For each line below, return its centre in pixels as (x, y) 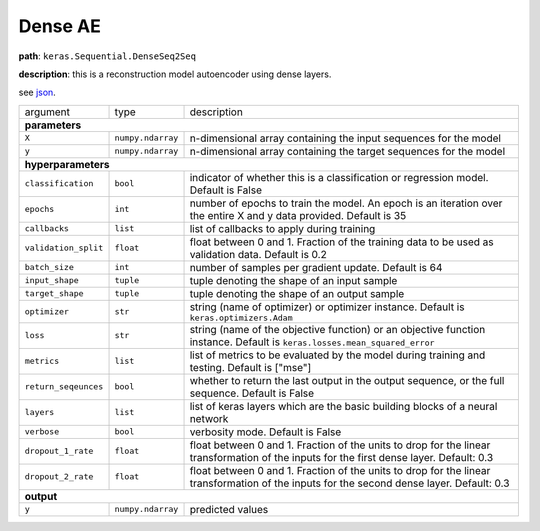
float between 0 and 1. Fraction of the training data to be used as (341, 242)
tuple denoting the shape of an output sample (297, 293)
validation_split (64, 248)
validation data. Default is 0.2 (258, 254)
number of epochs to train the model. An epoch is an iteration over (346, 203)
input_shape (51, 280)
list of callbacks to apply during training (282, 228)
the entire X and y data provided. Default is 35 (298, 215)
